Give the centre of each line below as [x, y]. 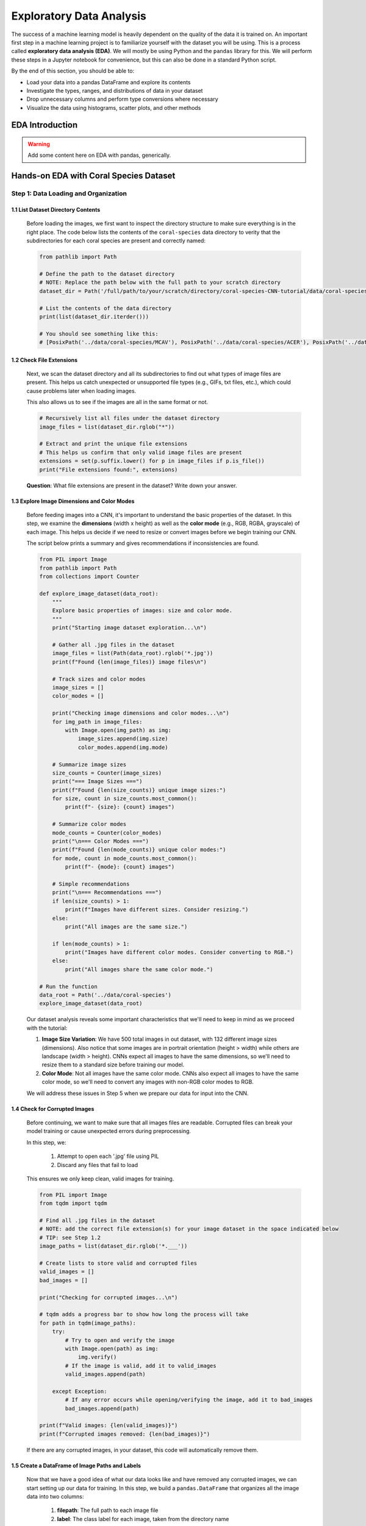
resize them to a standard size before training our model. [113, 1065]
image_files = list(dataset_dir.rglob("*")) [107, 427]
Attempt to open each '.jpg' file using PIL [108, 1156]
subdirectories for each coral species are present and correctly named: [116, 240]
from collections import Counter [89, 576]
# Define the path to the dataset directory [107, 274]
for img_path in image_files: [97, 721]
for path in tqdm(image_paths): [88, 1323]
